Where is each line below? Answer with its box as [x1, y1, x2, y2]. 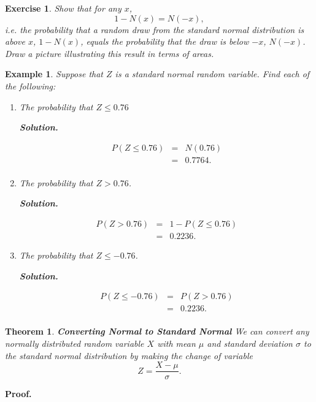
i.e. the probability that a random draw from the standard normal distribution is [5, 23, 304, 36]
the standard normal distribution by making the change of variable [5, 349, 253, 362]
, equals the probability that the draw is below [80, 35, 249, 48]
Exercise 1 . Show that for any [5, 2, 121, 14]
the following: [5, 79, 56, 92]
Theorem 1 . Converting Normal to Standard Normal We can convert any [5, 325, 309, 338]
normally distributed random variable [5, 336, 144, 349]
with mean [157, 336, 196, 349]
